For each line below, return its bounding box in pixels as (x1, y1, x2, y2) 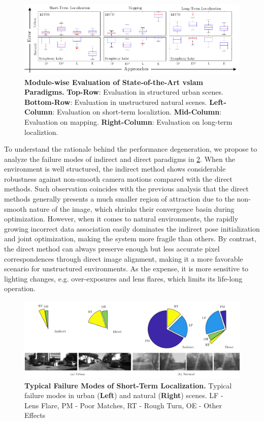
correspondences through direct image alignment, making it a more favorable (4, 253, 243, 264)
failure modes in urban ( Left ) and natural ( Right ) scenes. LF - (24, 390, 223, 401)
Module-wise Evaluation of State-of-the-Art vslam (24, 76, 204, 87)
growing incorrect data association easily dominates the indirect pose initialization (4, 223, 260, 234)
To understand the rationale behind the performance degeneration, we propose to (4, 144, 257, 154)
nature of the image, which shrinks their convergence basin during (29, 203, 235, 214)
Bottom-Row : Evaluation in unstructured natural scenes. (24, 96, 207, 107)
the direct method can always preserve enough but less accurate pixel (4, 243, 220, 254)
